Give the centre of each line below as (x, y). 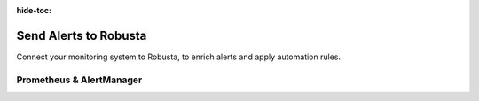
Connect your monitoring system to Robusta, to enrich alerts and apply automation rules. (179, 57)
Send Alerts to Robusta (82, 35)
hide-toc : (34, 10)
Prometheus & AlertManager (79, 80)
